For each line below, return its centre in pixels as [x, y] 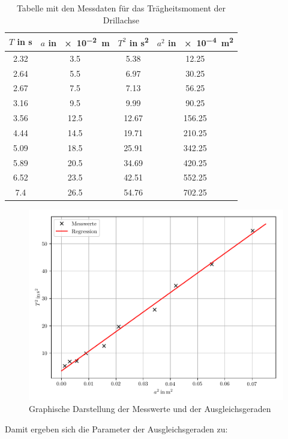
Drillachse [121, 19]
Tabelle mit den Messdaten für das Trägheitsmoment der [121, 8]
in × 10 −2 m [79, 42]
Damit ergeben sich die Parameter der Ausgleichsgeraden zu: [116, 429]
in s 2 [139, 42]
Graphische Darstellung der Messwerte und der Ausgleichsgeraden [150, 408]
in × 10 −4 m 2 [201, 42]
